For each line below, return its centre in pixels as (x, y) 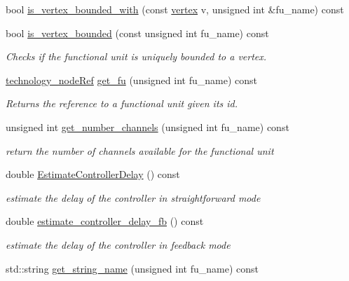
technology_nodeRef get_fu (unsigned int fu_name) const (131, 80)
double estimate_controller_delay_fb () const (105, 221)
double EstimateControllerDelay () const (93, 174)
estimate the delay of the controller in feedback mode (118, 244)
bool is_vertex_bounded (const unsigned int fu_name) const (137, 33)
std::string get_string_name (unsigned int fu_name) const (132, 268)
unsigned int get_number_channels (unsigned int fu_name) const (148, 126)
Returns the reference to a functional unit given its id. (122, 103)
